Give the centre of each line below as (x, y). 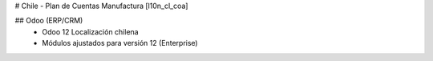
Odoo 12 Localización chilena (91, 31)
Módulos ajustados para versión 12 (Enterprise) (120, 43)
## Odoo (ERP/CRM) (49, 21)
